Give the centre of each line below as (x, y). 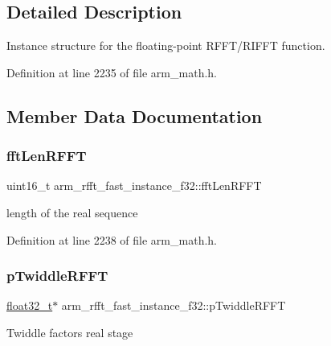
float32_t (30, 305)
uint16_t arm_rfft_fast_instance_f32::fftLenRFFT (134, 185)
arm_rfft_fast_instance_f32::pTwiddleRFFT (174, 305)
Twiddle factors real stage (70, 332)
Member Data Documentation (135, 115)
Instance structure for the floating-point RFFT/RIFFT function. (166, 45)
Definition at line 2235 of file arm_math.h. (112, 72)
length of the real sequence (72, 212)
